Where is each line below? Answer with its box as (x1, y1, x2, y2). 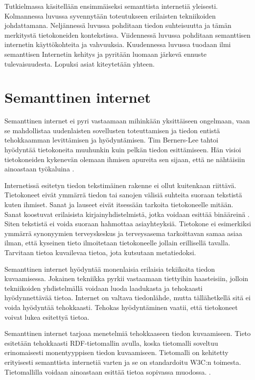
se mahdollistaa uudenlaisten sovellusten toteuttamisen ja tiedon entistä (4, 125, 220, 135)
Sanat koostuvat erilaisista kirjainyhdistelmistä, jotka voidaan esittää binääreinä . (4, 209, 250, 219)
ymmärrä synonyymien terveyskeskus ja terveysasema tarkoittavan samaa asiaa (4, 228, 242, 238)
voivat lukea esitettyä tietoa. (4, 311, 90, 322)
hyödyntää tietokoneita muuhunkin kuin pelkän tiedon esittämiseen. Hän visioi (4, 144, 241, 155)
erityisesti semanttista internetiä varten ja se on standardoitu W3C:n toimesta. (4, 356, 241, 367)
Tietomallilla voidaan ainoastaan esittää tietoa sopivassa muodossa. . (4, 366, 211, 377)
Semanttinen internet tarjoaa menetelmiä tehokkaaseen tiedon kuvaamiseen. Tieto (4, 328, 251, 338)
